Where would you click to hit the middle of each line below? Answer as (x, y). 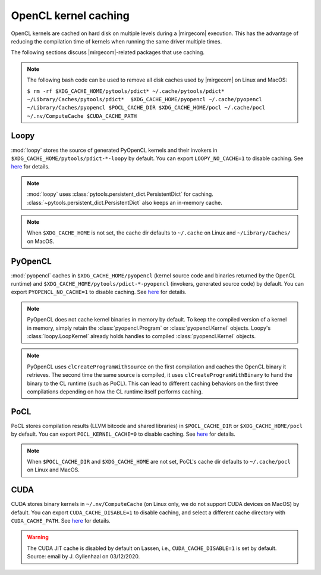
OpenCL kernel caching (70, 15)
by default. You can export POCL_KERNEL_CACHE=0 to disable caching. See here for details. (123, 434)
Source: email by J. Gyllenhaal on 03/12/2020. (84, 557)
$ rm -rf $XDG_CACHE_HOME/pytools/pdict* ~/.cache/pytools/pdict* (126, 91)
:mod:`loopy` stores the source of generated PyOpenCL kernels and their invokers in (114, 150)
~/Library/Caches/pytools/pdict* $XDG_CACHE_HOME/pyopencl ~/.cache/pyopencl (145, 99)
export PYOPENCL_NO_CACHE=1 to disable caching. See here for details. (99, 292)
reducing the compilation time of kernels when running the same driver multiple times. (117, 41)
